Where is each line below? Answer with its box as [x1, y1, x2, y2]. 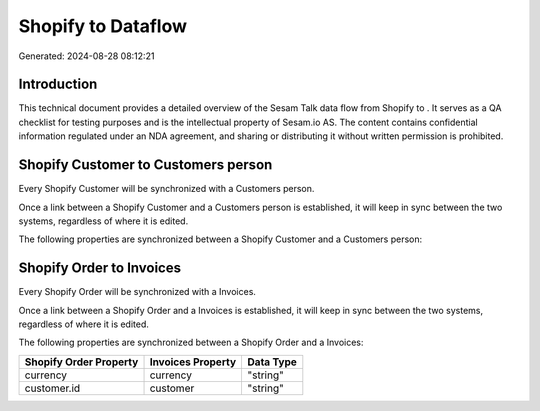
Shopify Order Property [24, 355, 139, 369]
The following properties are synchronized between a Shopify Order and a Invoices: [18, 336, 364, 349]
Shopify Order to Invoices [18, 260, 182, 277]
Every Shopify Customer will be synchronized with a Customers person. [18, 183, 315, 195]
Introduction [18, 76, 98, 93]
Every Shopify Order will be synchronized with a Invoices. [18, 286, 257, 298]
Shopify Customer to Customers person [18, 156, 273, 174]
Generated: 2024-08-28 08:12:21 [18, 50, 155, 62]
